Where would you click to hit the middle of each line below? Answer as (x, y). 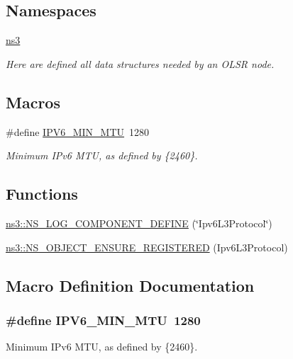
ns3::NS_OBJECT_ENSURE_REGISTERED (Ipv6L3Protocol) (147, 247)
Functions (42, 194)
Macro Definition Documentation (130, 285)
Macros (33, 102)
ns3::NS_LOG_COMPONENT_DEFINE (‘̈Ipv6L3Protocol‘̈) (139, 223)
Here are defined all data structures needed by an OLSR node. (140, 63)
